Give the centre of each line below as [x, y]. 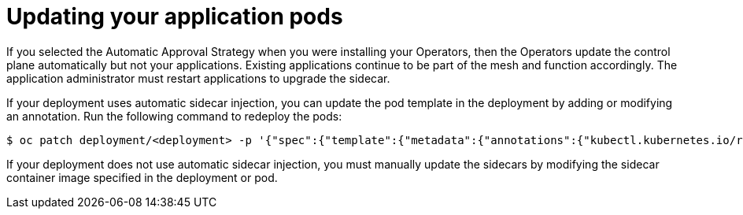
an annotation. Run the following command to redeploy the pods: [174, 116]
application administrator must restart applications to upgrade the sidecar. [198, 78]
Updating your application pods [175, 17]
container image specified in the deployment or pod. [142, 177]
